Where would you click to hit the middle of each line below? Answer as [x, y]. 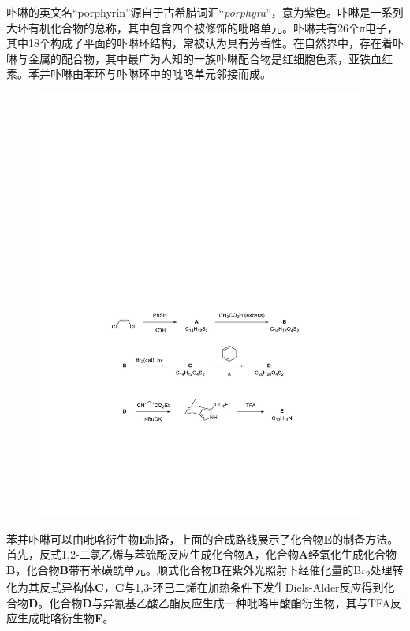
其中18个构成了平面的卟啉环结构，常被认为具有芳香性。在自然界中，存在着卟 [205, 43]
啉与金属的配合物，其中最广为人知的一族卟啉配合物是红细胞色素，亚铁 [188, 58]
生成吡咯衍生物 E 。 [65, 618]
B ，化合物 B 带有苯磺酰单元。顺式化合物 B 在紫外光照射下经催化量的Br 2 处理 [199, 570]
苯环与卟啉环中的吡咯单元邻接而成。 [177, 74]
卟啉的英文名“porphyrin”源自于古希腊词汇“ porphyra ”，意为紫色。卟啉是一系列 [205, 12]
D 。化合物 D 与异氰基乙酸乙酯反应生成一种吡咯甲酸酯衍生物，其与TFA [209, 602]
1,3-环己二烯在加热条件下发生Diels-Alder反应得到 [259, 587]
